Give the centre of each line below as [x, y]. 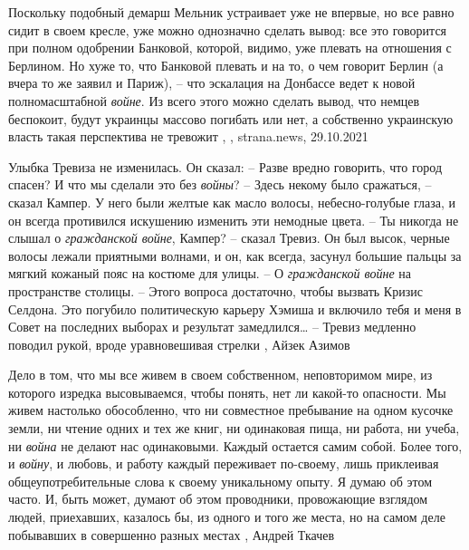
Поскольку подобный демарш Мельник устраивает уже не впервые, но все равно [231, 12]
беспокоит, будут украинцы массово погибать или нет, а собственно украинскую [231, 118]
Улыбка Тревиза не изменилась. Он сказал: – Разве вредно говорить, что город [225, 166]
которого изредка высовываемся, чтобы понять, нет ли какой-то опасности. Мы [227, 392]
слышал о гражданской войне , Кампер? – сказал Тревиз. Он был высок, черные [229, 238]
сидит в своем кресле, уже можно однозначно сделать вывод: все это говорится [228, 29]
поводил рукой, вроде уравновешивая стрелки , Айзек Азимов [179, 344]
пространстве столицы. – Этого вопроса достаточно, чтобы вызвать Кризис [215, 290]
